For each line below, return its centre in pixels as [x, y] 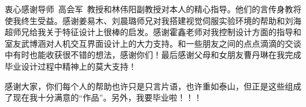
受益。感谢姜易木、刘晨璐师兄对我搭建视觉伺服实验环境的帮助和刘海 [169, 20]
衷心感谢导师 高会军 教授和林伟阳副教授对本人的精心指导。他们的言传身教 [149, 9]
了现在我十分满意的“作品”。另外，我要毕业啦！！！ [104, 97]
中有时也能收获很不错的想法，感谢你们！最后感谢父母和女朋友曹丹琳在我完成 [153, 55]
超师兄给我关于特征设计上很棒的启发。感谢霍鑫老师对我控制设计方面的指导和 [153, 32]
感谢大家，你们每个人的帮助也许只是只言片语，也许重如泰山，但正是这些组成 [153, 86]
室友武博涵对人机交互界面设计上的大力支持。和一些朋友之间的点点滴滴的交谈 [153, 43]
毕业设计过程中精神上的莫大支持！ [71, 66]
